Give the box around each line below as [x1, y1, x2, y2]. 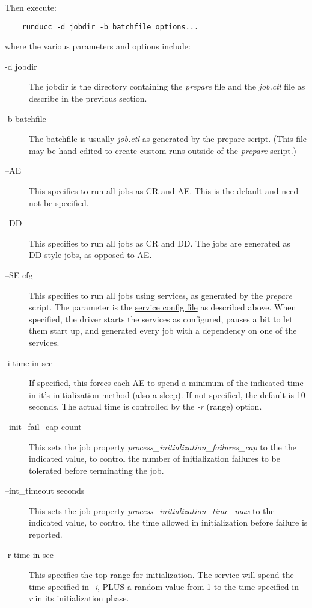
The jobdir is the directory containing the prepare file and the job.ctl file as [29, 80, 305, 93]
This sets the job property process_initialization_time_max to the [29, 504, 275, 517]
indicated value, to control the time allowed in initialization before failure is [29, 516, 308, 529]
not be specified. [29, 196, 89, 209]
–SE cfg [5, 268, 33, 281]
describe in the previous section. [29, 92, 147, 105]
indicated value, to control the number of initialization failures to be [29, 452, 280, 465]
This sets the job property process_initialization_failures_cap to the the [29, 440, 296, 453]
